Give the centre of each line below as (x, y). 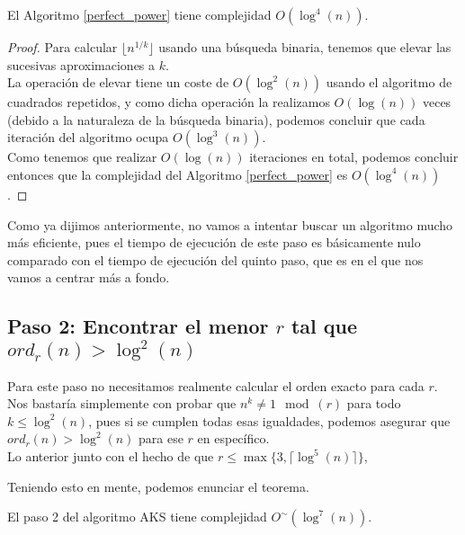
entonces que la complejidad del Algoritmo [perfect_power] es (178, 174)
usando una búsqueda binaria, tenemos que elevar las (305, 47)
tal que (324, 326)
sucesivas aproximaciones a (81, 64)
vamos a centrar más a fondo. (89, 277)
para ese (161, 438)
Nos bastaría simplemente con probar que (122, 403)
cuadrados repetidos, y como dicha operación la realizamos (169, 102)
